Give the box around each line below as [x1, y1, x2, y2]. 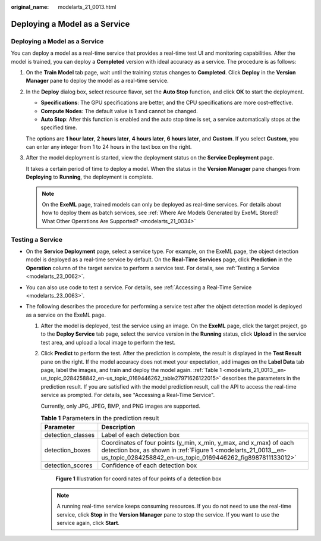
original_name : [11, 4, 49, 10]
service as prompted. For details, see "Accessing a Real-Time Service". [40, 392, 215, 399]
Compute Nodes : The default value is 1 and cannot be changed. [40, 107, 199, 114]
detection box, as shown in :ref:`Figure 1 [101, 446, 213, 455]
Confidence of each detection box [101, 461, 197, 470]
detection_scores [44, 461, 93, 470]
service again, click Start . [56, 519, 120, 526]
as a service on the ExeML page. [26, 311, 106, 318]
